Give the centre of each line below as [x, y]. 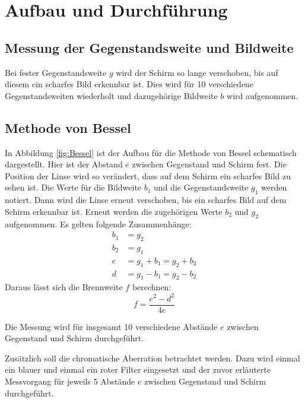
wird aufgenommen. [263, 95]
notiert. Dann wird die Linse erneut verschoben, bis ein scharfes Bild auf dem [146, 200]
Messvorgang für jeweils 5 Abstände [70, 381]
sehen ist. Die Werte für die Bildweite [73, 187]
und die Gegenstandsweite [201, 187]
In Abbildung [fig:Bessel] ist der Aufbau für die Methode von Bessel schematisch [151, 152]
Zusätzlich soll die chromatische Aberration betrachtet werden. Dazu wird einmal [152, 358]
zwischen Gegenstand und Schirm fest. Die [209, 164]
